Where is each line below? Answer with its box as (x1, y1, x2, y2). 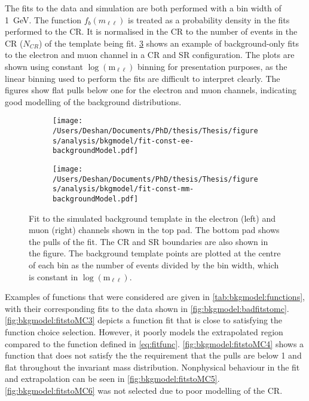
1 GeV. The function (5, 13, 82, 26)
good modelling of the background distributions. (5, 95, 182, 108)
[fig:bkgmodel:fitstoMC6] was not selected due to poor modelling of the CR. (5, 384, 283, 396)
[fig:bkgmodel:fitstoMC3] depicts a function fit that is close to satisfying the (5, 314, 283, 326)
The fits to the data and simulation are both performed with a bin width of (5, 2, 282, 14)
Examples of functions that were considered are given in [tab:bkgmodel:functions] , (5, 290, 305, 303)
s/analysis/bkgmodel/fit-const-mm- (53, 185, 194, 194)
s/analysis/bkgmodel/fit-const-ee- (53, 136, 194, 145)
